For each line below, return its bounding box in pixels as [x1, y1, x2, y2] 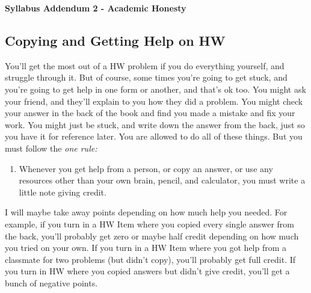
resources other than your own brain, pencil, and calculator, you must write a [19, 174, 306, 187]
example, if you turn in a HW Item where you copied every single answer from [5, 217, 294, 230]
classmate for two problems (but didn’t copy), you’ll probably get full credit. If [5, 253, 296, 265]
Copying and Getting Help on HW [5, 31, 226, 49]
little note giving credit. [19, 185, 106, 198]
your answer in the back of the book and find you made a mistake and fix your [5, 106, 295, 119]
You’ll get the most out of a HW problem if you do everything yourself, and [5, 59, 285, 72]
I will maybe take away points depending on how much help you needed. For [5, 206, 288, 218]
